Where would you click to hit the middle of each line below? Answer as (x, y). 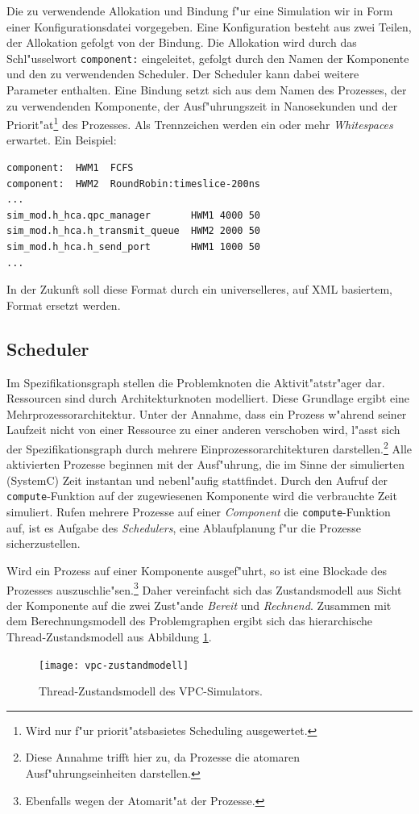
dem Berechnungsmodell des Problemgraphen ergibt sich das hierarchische (190, 621)
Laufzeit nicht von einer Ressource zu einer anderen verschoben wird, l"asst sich (203, 430)
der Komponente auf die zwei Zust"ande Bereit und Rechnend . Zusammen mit (199, 605)
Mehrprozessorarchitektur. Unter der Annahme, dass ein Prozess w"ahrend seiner (207, 413)
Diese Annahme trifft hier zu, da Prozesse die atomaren (163, 757)
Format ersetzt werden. (64, 305)
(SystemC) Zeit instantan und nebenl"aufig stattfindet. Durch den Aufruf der (197, 480)
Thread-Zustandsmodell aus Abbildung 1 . (109, 636)
